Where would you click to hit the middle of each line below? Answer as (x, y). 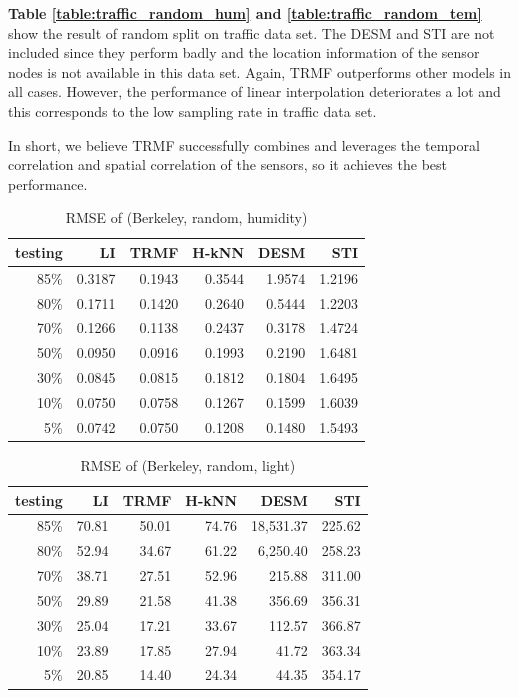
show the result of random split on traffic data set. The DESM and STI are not (251, 32)
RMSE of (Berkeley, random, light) (188, 464)
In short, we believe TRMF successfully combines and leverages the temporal (244, 144)
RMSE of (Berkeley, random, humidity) (186, 217)
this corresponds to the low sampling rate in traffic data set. (192, 110)
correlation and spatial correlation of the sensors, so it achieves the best (227, 164)
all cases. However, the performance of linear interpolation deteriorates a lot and (254, 91)
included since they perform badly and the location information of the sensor (244, 52)
